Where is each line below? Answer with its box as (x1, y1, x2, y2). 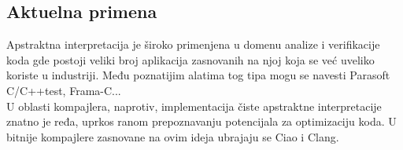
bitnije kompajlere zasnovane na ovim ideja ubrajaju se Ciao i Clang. (6, 128, 339, 145)
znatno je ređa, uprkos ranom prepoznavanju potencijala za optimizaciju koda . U (6, 113, 397, 130)
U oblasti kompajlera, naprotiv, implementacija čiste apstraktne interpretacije (6, 97, 382, 114)
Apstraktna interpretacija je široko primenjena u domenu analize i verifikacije (6, 36, 380, 53)
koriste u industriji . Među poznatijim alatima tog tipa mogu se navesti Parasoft (6, 67, 390, 83)
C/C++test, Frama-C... (6, 82, 121, 98)
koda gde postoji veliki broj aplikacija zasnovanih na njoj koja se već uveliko (6, 51, 375, 68)
